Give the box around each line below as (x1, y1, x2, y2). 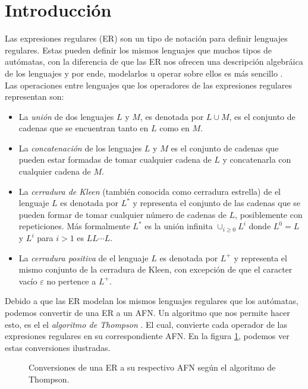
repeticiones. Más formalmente (18, 220, 130, 232)
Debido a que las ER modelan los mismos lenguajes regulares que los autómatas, (5, 295, 298, 307)
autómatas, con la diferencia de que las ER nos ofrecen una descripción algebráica (5, 55, 303, 68)
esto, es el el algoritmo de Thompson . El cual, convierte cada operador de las (5, 318, 288, 330)
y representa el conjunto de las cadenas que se (133, 197, 301, 209)
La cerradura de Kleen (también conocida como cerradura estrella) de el (18, 185, 281, 197)
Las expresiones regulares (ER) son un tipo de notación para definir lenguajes (5, 32, 288, 45)
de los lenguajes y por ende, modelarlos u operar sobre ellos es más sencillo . (5, 67, 283, 79)
